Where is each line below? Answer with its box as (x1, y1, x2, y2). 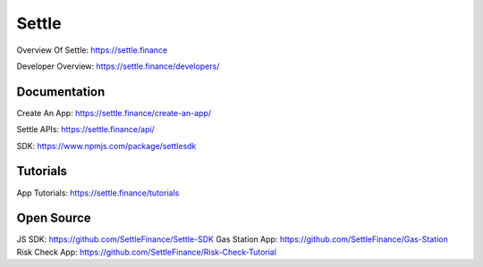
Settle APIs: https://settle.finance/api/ (16, 124, 156, 135)
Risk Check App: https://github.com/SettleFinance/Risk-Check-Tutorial (16, 246, 277, 257)
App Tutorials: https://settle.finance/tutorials (16, 188, 180, 198)
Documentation (16, 84, 106, 99)
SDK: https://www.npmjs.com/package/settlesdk (16, 140, 197, 151)
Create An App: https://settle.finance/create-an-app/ (16, 107, 212, 118)
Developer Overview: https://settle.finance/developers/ (16, 61, 220, 71)
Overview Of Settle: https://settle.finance (16, 45, 168, 55)
